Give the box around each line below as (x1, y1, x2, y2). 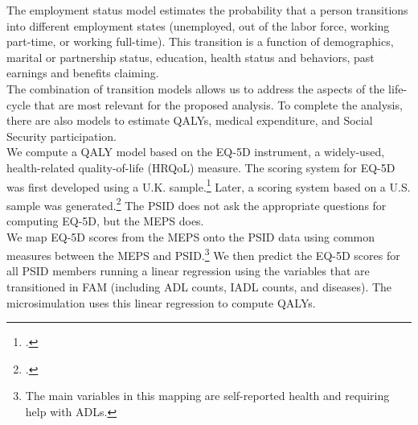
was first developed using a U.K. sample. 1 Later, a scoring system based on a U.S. (6, 175, 411, 195)
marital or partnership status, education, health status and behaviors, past (6, 48, 375, 65)
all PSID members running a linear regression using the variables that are (6, 262, 370, 279)
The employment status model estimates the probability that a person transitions (6, 2, 408, 18)
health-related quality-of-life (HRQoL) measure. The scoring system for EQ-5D (6, 159, 395, 175)
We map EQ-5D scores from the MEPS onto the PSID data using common (6, 228, 375, 245)
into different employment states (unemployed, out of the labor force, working (6, 17, 390, 34)
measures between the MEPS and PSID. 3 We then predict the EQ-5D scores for (6, 245, 400, 263)
